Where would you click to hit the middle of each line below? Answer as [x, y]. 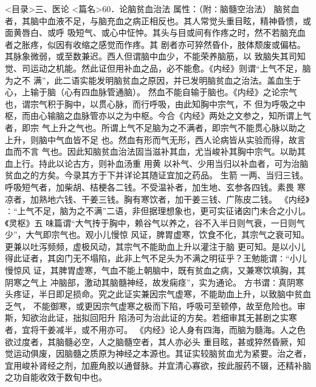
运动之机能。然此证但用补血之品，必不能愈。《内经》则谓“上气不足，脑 [170, 68]
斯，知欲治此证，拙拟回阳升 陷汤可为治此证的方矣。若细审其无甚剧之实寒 [151, 318]
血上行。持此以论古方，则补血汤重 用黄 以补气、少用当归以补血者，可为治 [153, 163]
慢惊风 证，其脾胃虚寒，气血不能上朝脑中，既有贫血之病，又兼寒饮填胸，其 [155, 270]
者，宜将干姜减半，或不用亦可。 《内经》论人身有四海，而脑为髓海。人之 [151, 330]
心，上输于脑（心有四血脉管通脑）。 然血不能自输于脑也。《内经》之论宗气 [151, 92]
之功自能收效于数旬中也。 [56, 377]
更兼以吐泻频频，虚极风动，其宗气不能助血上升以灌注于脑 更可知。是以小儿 [155, 246]
